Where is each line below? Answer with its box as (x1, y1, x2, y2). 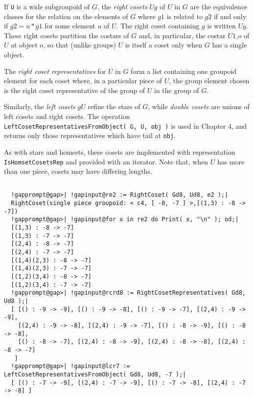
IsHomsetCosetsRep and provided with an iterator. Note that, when (4, 156, 208, 166)
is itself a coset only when (125, 40, 203, 50)
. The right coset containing (116, 21, 200, 31)
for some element (45, 21, 95, 31)
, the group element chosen (169, 75, 250, 86)
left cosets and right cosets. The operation (4, 111, 130, 121)
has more (217, 156, 245, 166)
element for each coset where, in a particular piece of (4, 75, 162, 86)
